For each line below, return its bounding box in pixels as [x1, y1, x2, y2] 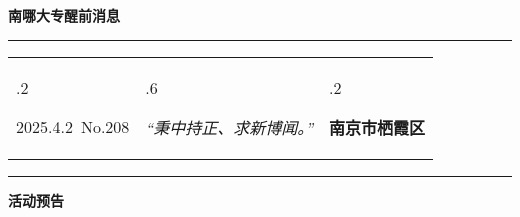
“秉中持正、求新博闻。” [145, 115, 314, 139]
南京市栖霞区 [329, 115, 426, 139]
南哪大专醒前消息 [8, 5, 120, 25]
